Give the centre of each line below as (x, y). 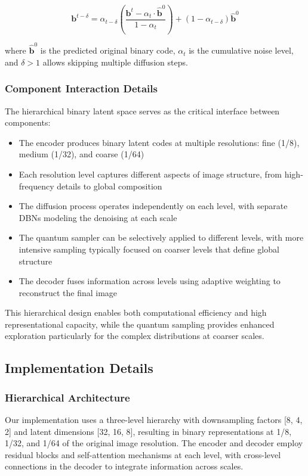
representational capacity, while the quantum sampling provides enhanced (140, 324)
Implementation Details (79, 368)
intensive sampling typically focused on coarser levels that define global (149, 249)
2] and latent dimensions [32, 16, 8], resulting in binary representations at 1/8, (148, 431)
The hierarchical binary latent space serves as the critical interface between (142, 111)
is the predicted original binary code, (108, 50)
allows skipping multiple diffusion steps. (115, 62)
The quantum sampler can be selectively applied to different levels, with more (161, 237)
